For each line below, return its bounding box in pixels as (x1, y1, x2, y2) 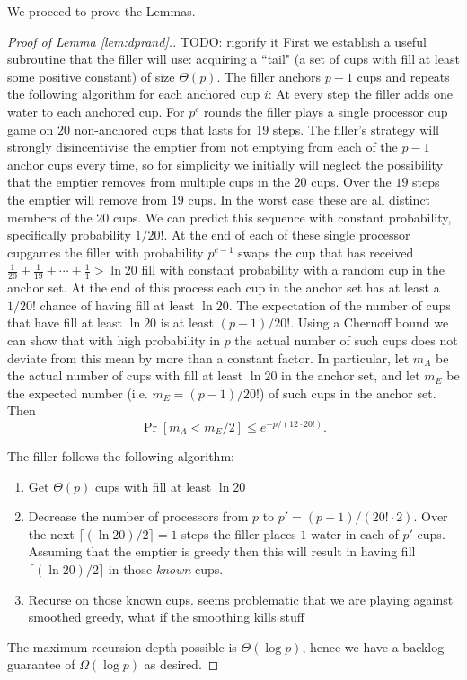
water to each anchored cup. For (7, 101, 185, 120)
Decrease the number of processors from (28, 507, 249, 526)
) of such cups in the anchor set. (259, 383, 436, 402)
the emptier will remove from (7, 189, 168, 208)
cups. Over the (311, 172, 392, 191)
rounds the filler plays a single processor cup (203, 101, 448, 120)
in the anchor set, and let (281, 366, 420, 385)
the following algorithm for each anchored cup (7, 84, 260, 103)
